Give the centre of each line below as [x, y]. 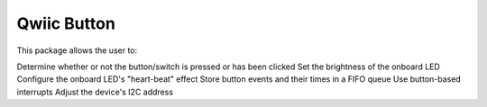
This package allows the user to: [77, 50]
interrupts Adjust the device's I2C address [95, 92]
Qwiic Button [66, 23]
